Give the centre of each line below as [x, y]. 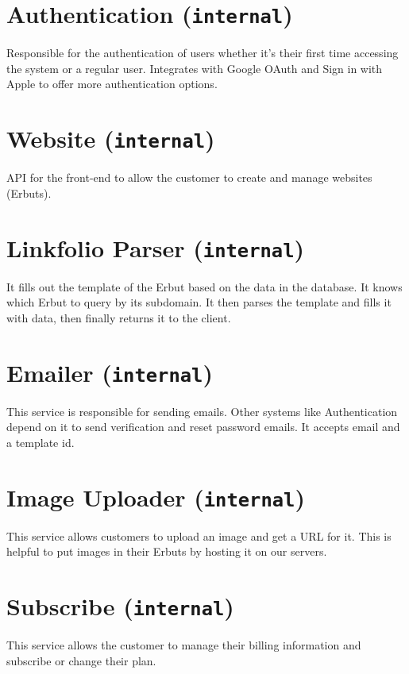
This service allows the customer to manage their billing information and [184, 645]
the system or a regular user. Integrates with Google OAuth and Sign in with [195, 68]
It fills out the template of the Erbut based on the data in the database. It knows [204, 286]
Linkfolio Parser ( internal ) [155, 247]
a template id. [41, 442]
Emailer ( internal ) [110, 372]
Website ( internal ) [111, 139]
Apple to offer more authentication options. [112, 84]
